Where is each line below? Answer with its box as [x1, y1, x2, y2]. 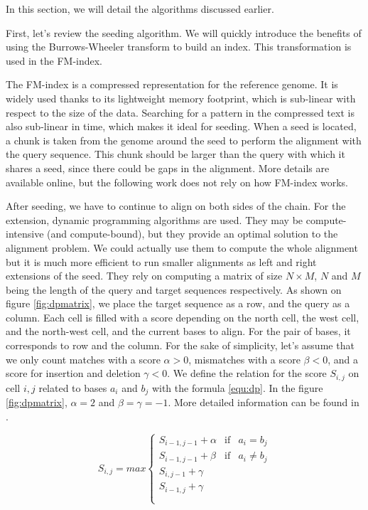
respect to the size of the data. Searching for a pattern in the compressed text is [6, 105, 355, 119]
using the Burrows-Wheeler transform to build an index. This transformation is [6, 39, 352, 54]
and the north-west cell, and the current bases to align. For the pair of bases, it [6, 324, 351, 339]
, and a [328, 351, 358, 366]
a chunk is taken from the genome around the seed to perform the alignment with [6, 132, 362, 147]
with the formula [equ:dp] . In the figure [151, 380, 323, 395]
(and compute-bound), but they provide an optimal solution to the [47, 226, 338, 241]
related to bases [38, 380, 107, 395]
